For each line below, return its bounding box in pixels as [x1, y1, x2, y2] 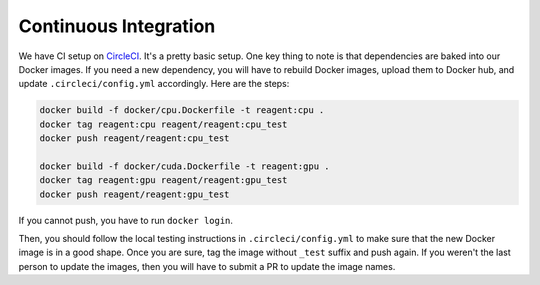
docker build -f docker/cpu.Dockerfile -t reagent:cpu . [39, 105, 325, 116]
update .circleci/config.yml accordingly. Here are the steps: [18, 78, 290, 90]
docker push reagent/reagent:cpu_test [39, 133, 230, 144]
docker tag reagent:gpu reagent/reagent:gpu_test [39, 175, 288, 186]
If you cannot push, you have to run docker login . [18, 214, 234, 226]
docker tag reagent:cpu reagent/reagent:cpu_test [39, 118, 288, 130]
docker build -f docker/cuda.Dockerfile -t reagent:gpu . [39, 160, 330, 172]
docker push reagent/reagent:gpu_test [39, 188, 230, 200]
